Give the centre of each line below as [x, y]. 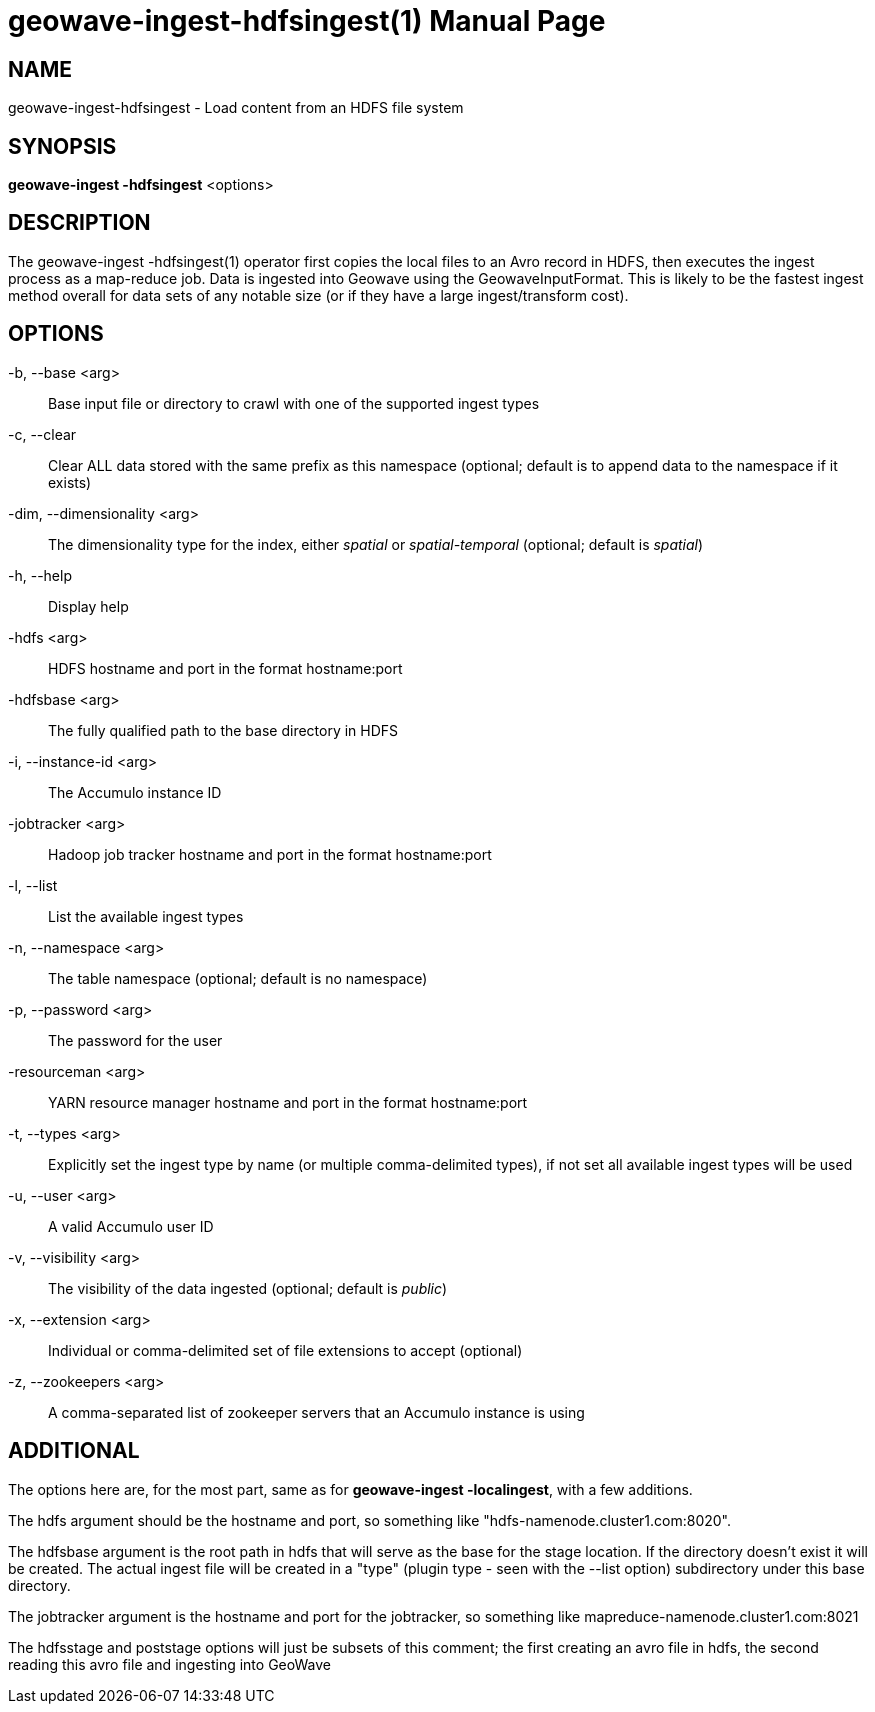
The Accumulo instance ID [135, 792]
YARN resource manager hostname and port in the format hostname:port [288, 1102]
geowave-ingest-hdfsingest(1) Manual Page [307, 21]
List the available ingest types [146, 916]
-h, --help [40, 575]
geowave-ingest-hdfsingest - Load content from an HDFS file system [236, 108]
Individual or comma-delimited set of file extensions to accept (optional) [285, 1350]
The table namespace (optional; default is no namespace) [238, 978]
